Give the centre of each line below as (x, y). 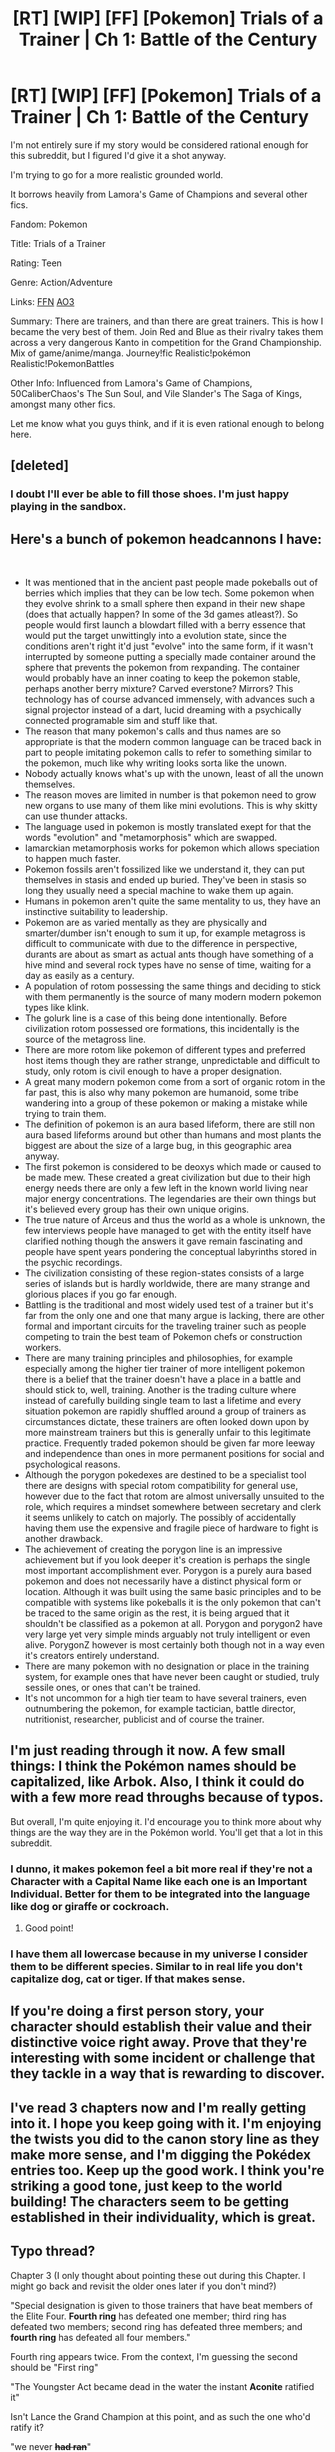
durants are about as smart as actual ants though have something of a (169, 954)
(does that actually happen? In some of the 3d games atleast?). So (161, 614)
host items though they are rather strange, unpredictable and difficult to (172, 1061)
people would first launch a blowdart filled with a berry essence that (165, 625)
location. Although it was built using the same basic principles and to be (173, 1592)
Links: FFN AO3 (42, 301)
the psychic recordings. (73, 1263)
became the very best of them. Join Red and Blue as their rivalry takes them (167, 331)
